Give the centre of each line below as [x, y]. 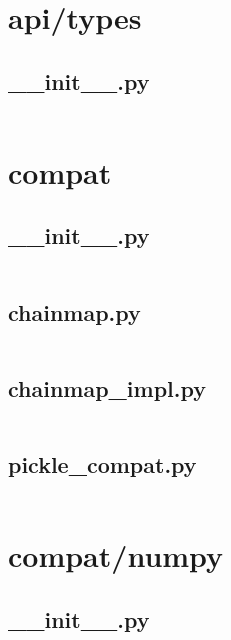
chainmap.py [74, 311]
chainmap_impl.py [107, 387]
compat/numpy [116, 554]
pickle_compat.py [102, 463]
